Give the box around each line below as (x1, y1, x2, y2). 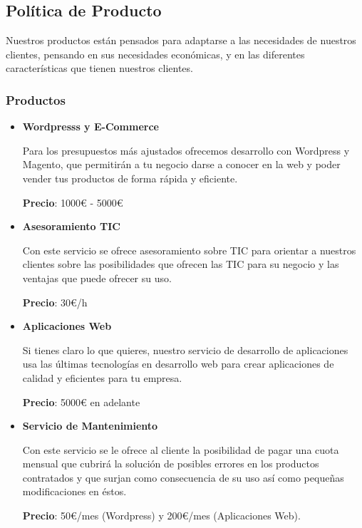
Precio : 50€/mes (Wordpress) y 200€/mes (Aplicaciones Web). (22, 508, 301, 523)
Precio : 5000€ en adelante (22, 394, 140, 409)
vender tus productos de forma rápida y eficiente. (22, 170, 238, 185)
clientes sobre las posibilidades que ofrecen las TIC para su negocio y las (22, 257, 339, 271)
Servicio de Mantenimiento (22, 418, 158, 433)
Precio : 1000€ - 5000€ (22, 195, 123, 209)
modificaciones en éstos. (22, 484, 127, 499)
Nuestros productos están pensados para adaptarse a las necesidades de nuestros (6, 33, 356, 48)
